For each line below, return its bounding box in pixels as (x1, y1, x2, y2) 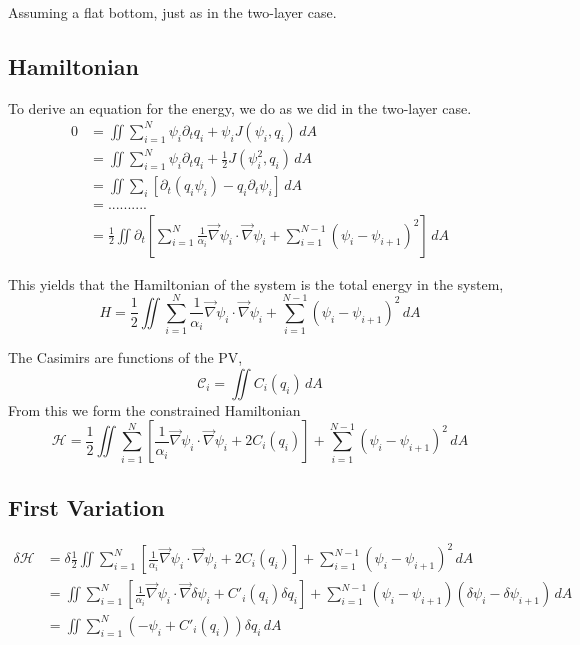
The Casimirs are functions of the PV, (8, 347, 243, 368)
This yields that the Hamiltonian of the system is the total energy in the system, (8, 273, 504, 294)
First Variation (8, 491, 165, 522)
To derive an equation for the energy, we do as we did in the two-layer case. (8, 97, 472, 118)
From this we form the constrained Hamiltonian (8, 399, 301, 420)
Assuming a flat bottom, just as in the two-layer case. (8, 2, 337, 22)
